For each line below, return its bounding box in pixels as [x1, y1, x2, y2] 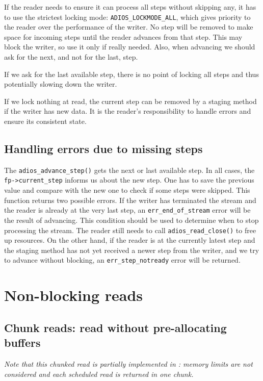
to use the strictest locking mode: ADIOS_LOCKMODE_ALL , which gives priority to [4, 11, 251, 22]
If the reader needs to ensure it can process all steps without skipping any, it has [4, 2, 256, 12]
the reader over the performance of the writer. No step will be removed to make [4, 21, 253, 32]
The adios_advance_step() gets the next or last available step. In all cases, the [4, 164, 255, 175]
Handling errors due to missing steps [4, 140, 203, 156]
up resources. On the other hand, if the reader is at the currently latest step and [4, 235, 255, 245]
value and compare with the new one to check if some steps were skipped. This [4, 185, 250, 195]
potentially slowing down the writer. [4, 79, 117, 89]
